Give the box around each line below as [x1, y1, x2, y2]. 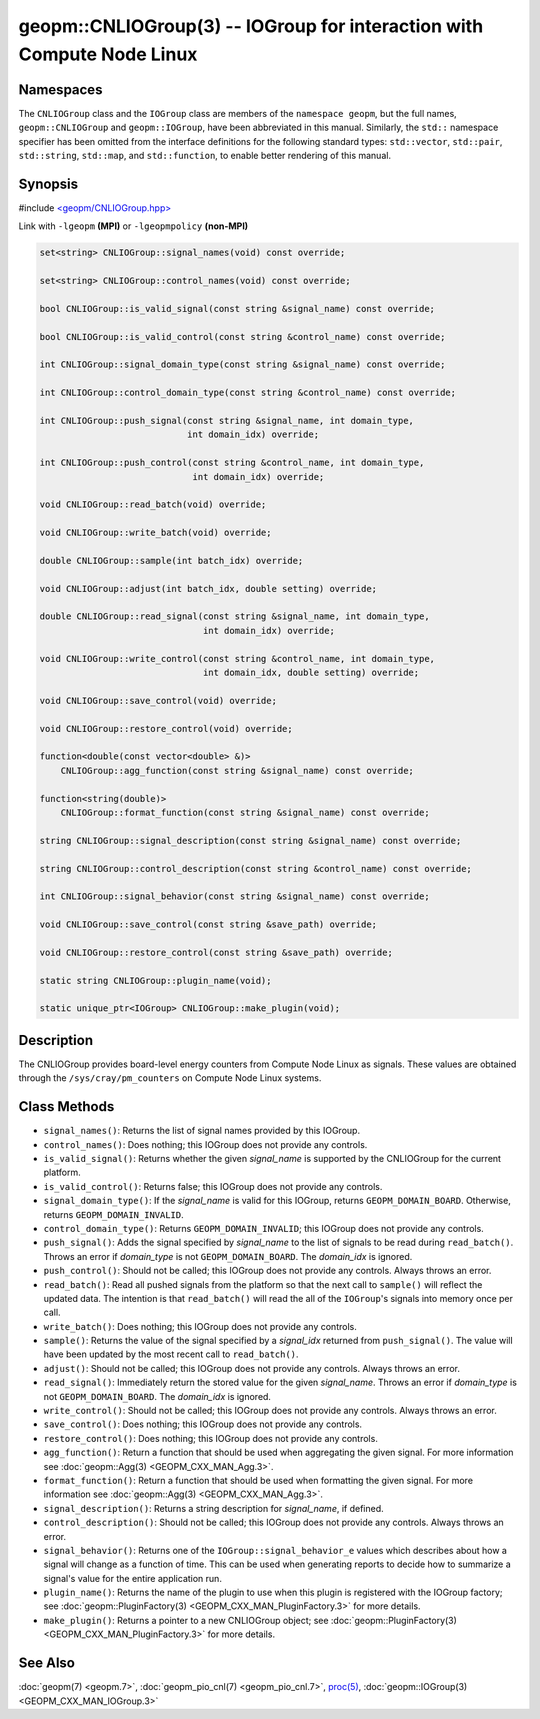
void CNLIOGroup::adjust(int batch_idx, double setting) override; [39, 583, 378, 594]
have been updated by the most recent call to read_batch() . [43, 1348, 299, 1360]
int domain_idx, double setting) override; [202, 667, 420, 679]
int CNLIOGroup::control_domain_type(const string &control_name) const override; [39, 387, 457, 399]
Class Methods [18, 1098, 115, 1115]
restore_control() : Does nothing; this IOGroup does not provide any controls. [43, 1432, 379, 1444]
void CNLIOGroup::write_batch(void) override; [39, 527, 272, 539]
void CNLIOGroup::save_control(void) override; [39, 695, 277, 706]
